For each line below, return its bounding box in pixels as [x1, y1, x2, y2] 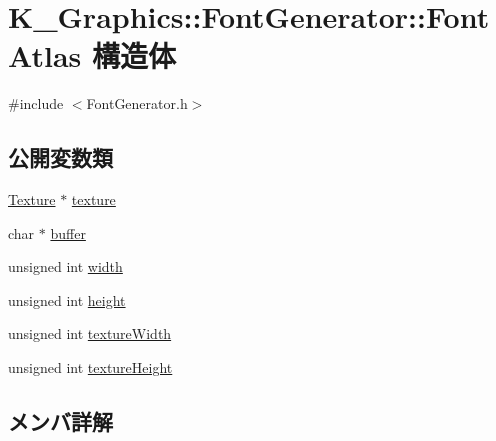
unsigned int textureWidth [8, 323, 172, 344]
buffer [50, 222, 86, 243]
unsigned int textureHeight [8, 357, 173, 378]
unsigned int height [8, 289, 126, 310]
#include [8, 93, 64, 114]
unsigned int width [8, 256, 123, 277]
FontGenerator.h [86, 93, 188, 114]
